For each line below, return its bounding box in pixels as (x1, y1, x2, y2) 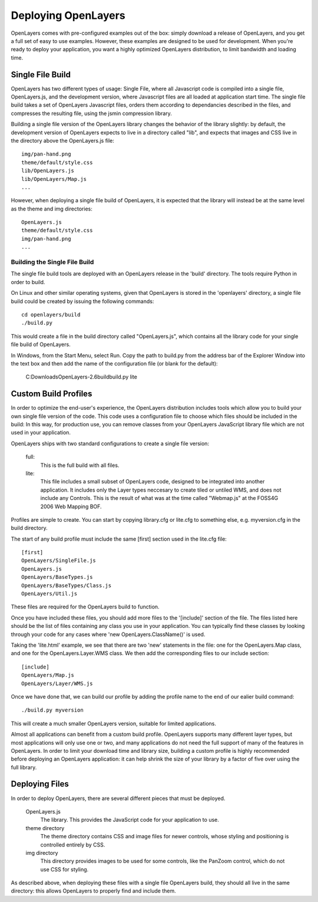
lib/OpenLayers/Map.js (21, 176, 87, 182)
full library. (11, 763, 37, 771)
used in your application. (11, 429, 71, 436)
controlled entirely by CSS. (40, 841, 105, 848)
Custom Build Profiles (11, 389, 92, 399)
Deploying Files (11, 779, 69, 789)
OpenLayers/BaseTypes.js (21, 574, 93, 581)
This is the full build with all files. (40, 462, 120, 469)
